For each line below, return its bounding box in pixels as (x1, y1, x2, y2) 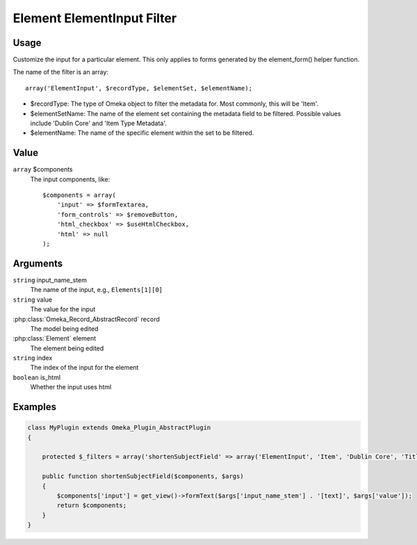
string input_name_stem (13, 275, 87, 284)
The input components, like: (30, 174, 111, 184)
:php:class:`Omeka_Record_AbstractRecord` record (13, 315, 160, 323)
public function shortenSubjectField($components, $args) (42, 473, 244, 480)
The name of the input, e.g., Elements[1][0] (30, 286, 163, 294)
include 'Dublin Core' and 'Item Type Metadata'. (30, 119, 167, 128)
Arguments (13, 257, 63, 269)
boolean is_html (13, 373, 61, 382)
